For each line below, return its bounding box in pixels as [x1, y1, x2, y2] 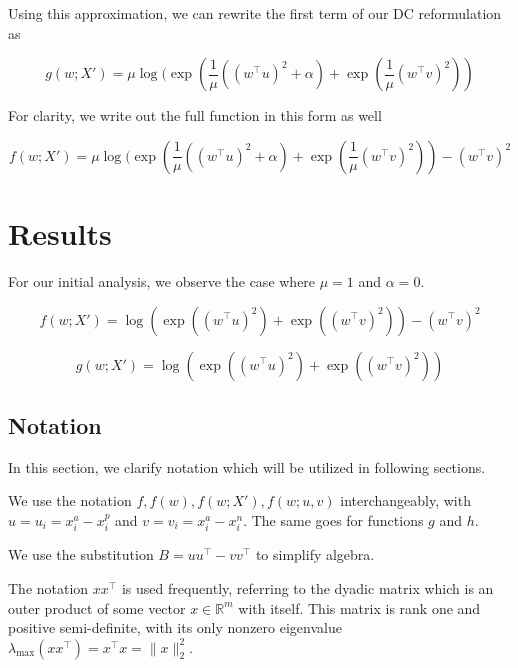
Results [8, 212, 112, 253]
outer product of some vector [8, 597, 186, 618]
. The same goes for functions [243, 509, 424, 530]
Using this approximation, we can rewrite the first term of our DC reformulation [8, 3, 502, 23]
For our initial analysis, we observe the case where [8, 270, 316, 291]
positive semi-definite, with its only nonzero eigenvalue [8, 617, 342, 638]
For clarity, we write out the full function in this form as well [8, 105, 382, 126]
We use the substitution [8, 544, 154, 565]
